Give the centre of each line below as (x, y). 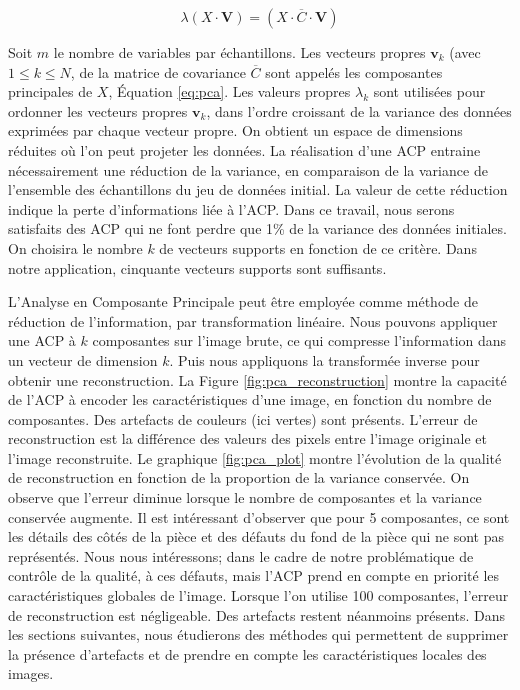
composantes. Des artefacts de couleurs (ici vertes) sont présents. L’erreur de (243, 418)
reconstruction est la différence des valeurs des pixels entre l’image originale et (247, 438)
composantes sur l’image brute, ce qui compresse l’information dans (299, 340)
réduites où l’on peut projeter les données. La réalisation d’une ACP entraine (244, 149)
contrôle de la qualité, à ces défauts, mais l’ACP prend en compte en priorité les (254, 575)
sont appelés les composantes (354, 71)
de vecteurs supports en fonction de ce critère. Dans (318, 247)
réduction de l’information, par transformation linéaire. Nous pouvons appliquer (253, 320)
